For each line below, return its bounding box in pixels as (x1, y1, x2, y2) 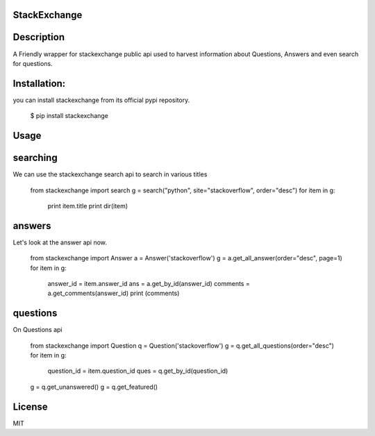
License (12, 401, 48, 412)
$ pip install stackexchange (30, 112, 109, 120)
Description (12, 31, 65, 43)
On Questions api (12, 326, 62, 334)
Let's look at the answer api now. (12, 238, 108, 246)
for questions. (12, 59, 53, 67)
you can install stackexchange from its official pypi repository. (12, 96, 190, 104)
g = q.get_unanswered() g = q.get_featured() (30, 383, 158, 391)
